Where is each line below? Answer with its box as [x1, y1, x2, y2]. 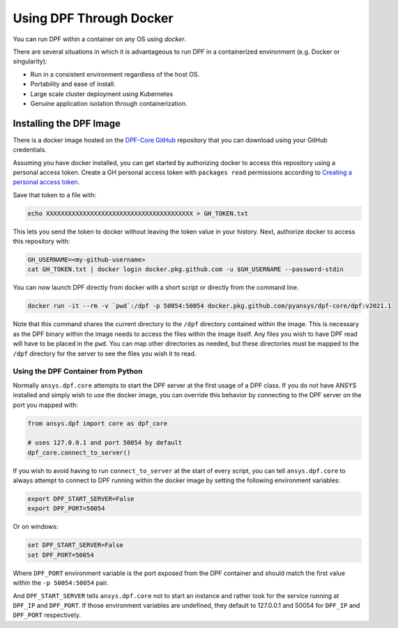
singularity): [13, 57, 47, 66]
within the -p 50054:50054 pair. [13, 579, 109, 587]
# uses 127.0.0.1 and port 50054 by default [27, 439, 183, 447]
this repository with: [13, 237, 70, 245]
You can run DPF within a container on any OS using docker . [13, 35, 187, 43]
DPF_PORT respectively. [13, 611, 82, 620]
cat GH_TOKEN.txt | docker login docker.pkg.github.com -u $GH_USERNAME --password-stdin [27, 266, 344, 273]
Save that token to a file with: [13, 190, 97, 199]
